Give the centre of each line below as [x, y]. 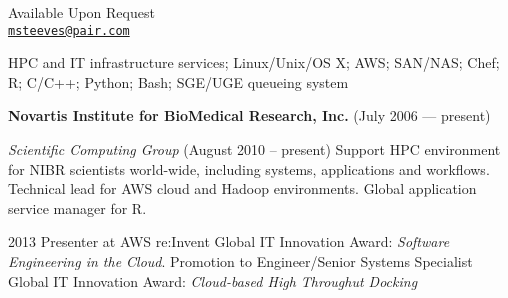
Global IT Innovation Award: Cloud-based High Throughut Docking [213, 280]
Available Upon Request [81, 12]
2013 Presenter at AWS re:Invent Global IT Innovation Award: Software [229, 241]
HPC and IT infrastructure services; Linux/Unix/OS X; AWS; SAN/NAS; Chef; [254, 62]
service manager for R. [77, 207]
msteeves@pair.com [69, 30]
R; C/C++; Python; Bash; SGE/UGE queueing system [178, 81]
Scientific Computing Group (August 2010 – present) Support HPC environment [254, 149]
